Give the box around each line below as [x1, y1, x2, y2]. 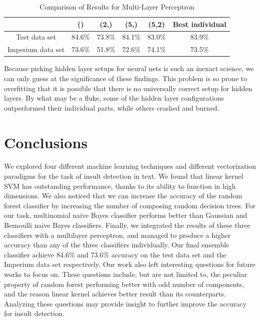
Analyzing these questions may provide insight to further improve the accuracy [4, 298, 246, 308]
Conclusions [4, 132, 88, 152]
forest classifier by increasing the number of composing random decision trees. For [4, 200, 255, 210]
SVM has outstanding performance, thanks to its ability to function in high [4, 180, 236, 191]
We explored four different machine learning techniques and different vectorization [4, 161, 256, 171]
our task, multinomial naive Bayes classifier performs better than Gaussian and [4, 210, 247, 220]
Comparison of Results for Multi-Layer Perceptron [40, 2, 194, 12]
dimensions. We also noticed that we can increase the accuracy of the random [4, 190, 242, 201]
